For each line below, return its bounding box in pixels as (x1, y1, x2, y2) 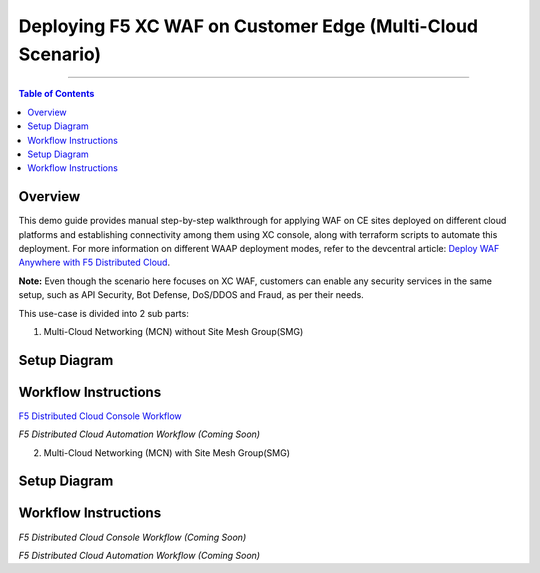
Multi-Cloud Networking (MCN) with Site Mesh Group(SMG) (43, 446, 290, 459)
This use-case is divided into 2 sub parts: (18, 307, 189, 319)
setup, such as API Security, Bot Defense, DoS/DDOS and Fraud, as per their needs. (18, 289, 364, 301)
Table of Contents (18, 88, 95, 100)
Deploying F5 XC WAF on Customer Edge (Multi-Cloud (18, 15, 479, 37)
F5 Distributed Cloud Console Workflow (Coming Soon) (18, 531, 247, 543)
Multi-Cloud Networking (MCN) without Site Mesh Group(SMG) (43, 325, 304, 337)
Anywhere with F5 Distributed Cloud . (18, 256, 170, 269)
